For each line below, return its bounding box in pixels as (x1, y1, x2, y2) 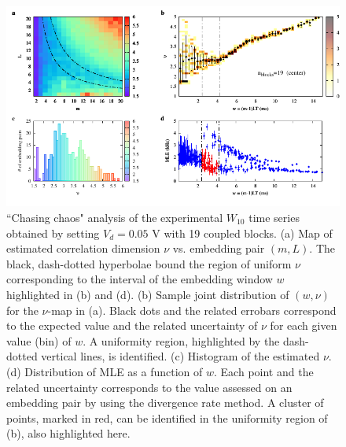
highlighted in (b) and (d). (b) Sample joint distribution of (6, 286, 289, 302)
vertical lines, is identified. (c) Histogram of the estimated (41, 348, 320, 364)
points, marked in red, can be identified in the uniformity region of (6, 409, 328, 426)
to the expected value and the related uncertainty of (6, 317, 258, 334)
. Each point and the (214, 363, 314, 379)
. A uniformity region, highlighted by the (83, 332, 280, 349)
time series (248, 209, 300, 225)
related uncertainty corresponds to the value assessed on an (6, 379, 293, 395)
